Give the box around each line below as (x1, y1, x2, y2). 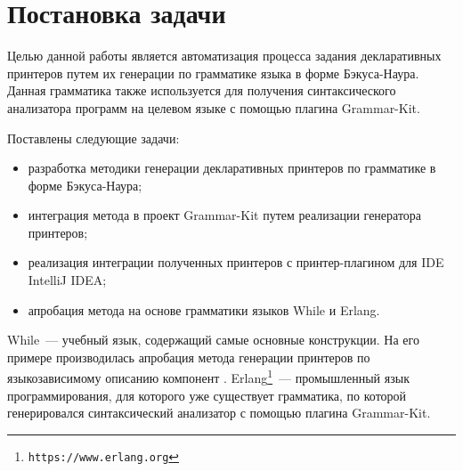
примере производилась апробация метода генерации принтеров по (7, 347, 370, 366)
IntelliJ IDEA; (28, 271, 107, 289)
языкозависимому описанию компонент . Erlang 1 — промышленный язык (7, 366, 410, 387)
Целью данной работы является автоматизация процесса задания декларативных (7, 46, 442, 65)
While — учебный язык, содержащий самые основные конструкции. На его (7, 330, 419, 349)
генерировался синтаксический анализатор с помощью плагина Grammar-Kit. (7, 403, 431, 422)
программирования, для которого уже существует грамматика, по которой (7, 386, 407, 404)
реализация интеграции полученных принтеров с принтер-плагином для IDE (28, 253, 444, 272)
